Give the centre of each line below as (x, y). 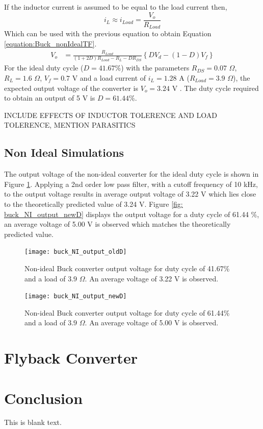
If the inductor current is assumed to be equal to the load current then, (116, 7)
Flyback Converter (71, 358)
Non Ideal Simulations (64, 152)
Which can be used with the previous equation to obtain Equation (108, 33)
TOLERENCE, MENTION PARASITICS (70, 125)
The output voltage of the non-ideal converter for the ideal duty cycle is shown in (131, 174)
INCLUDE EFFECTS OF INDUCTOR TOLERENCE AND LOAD (111, 115)
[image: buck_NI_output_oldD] (76, 252)
